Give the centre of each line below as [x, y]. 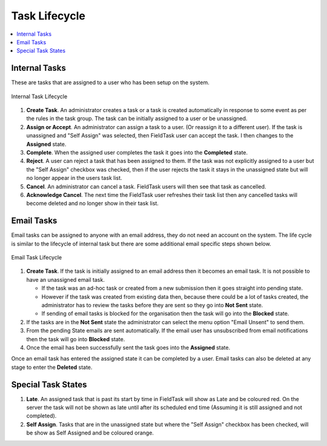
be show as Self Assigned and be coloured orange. [90, 433]
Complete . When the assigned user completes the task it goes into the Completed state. [137, 152]
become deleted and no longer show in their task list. [92, 204]
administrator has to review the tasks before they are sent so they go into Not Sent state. [152, 305]
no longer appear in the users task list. [74, 178]
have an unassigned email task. [66, 279]
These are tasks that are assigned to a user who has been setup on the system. [110, 82]
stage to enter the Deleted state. [52, 367]
